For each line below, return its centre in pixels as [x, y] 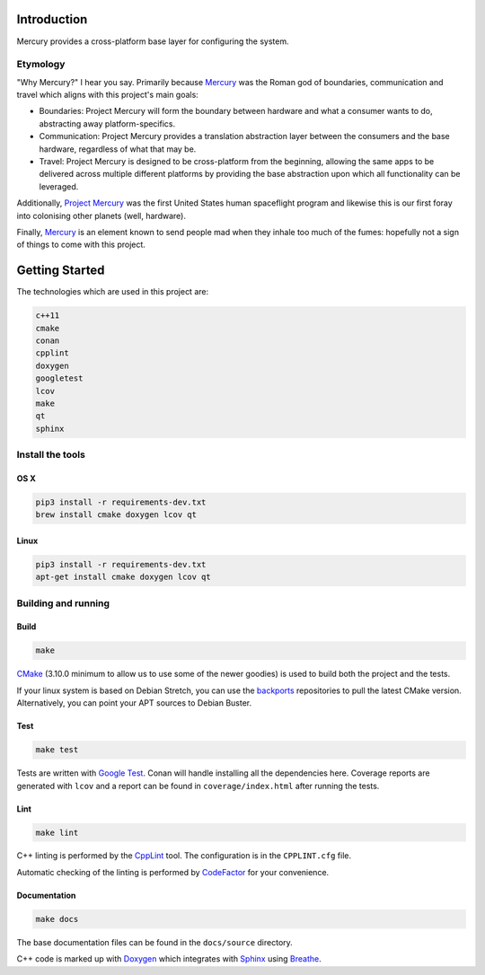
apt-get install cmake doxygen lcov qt [123, 577]
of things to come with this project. [81, 245]
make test [57, 750]
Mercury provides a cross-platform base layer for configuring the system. [153, 41]
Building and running [63, 603]
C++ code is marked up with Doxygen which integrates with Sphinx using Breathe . [169, 959]
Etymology [41, 65]
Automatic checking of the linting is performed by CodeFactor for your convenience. [173, 872]
